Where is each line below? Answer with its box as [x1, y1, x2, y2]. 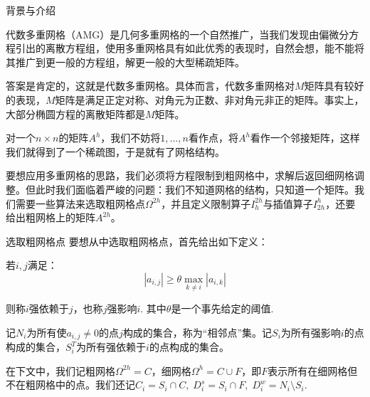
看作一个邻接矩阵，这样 [250, 130, 360, 145]
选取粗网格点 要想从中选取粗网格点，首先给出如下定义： [6, 233, 268, 248]
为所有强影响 [280, 324, 341, 339]
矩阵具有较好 [304, 78, 364, 93]
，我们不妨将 [100, 130, 161, 145]
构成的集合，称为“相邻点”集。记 [122, 324, 273, 339]
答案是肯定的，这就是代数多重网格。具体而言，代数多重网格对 [6, 78, 295, 93]
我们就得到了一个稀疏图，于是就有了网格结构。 [6, 144, 225, 159]
